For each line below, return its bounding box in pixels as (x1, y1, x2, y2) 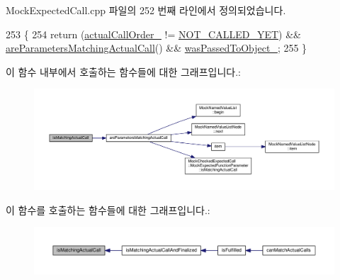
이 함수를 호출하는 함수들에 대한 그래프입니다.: (6, 202, 210, 217)
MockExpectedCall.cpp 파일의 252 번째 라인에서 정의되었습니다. (6, 3, 286, 17)
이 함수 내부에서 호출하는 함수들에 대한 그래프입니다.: (6, 64, 241, 79)
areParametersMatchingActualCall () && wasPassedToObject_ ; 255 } (6, 40, 307, 55)
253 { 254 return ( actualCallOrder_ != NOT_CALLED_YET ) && (6, 26, 301, 41)
